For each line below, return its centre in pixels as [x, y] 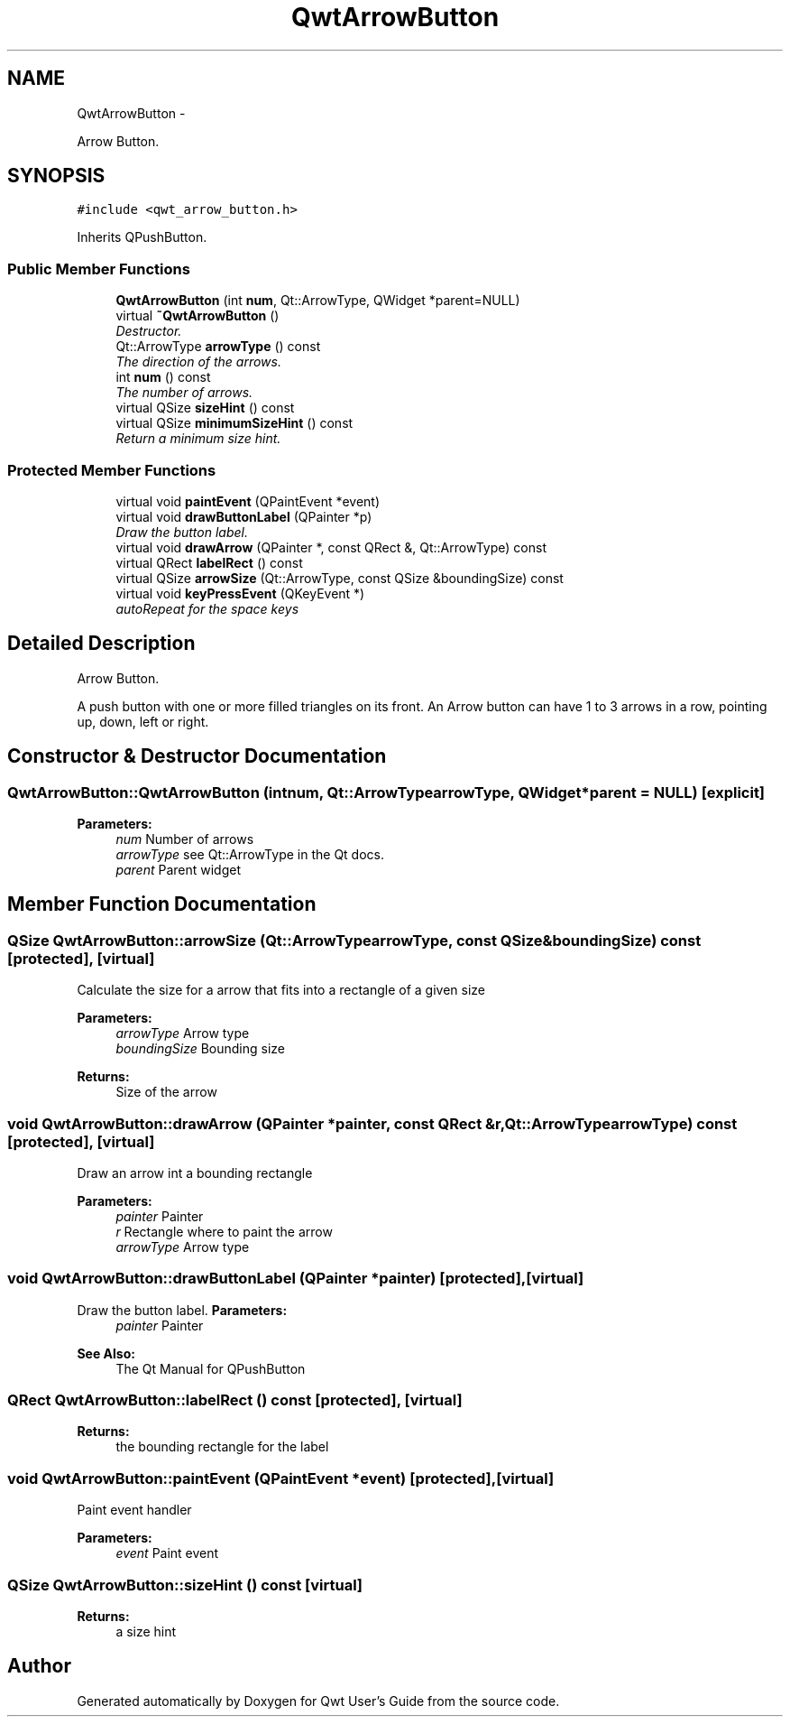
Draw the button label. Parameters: [182, 1310]
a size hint [146, 1631]
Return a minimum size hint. [198, 439]
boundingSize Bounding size [201, 1049]
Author [39, 1666]
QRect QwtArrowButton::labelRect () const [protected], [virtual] [235, 1400]
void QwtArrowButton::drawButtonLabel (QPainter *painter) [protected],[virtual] [296, 1279]
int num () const [163, 377]
